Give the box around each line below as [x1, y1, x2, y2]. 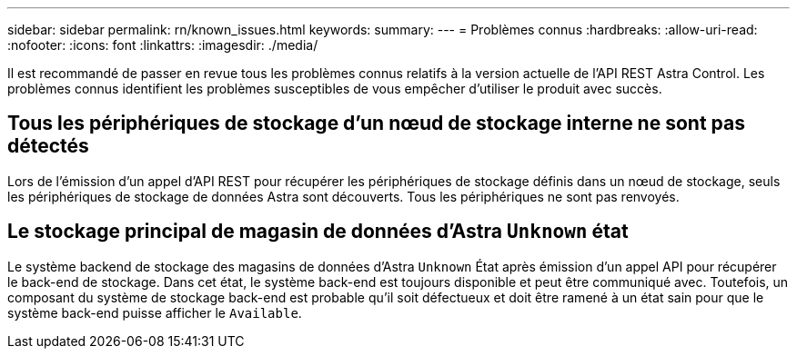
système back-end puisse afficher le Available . [7, 304, 302, 321]
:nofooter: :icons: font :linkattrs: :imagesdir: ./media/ [7, 37, 318, 53]
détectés [7, 134, 89, 158]
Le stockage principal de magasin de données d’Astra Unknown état [7, 220, 629, 243]
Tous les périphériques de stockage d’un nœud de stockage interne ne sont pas [7, 112, 745, 135]
